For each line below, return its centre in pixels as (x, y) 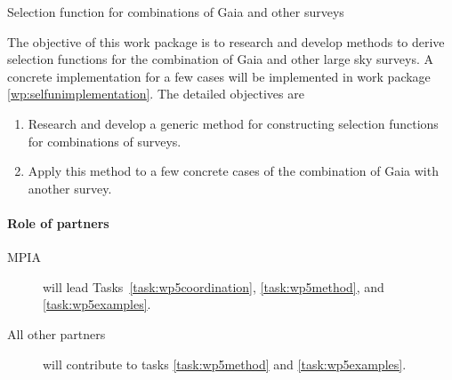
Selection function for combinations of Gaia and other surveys (176, 12)
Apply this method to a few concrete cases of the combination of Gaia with (233, 171)
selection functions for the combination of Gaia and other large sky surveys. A (220, 59)
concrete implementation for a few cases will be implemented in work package (219, 76)
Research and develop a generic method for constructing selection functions (233, 123)
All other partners (56, 333)
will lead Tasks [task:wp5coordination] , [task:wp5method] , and (214, 286)
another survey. (70, 188)
